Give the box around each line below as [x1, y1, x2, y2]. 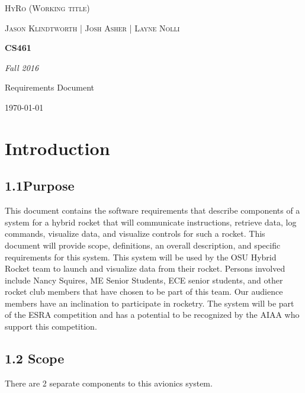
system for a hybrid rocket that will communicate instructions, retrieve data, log [5, 215, 297, 228]
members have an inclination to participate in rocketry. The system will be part [5, 297, 294, 309]
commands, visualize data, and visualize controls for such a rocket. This [5, 227, 265, 240]
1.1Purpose [5, 176, 75, 195]
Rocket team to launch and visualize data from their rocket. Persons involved [5, 262, 285, 275]
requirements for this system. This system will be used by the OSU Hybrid [5, 250, 277, 263]
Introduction [5, 136, 110, 160]
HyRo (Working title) [5, 2, 90, 14]
